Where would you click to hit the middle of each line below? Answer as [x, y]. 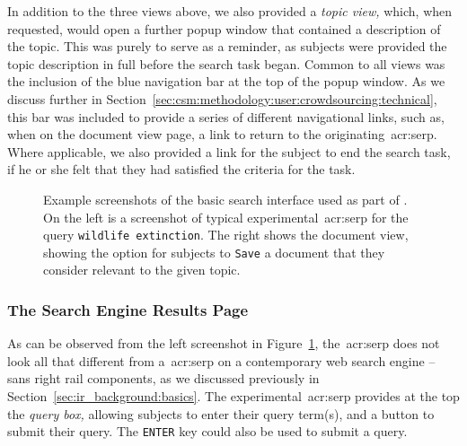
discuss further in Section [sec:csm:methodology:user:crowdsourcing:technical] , [222, 98]
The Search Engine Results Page [128, 309]
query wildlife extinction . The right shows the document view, [226, 235]
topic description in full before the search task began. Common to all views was [226, 63]
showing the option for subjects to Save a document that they [214, 252]
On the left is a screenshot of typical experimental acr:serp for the [226, 217]
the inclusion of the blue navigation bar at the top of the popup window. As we [226, 81]
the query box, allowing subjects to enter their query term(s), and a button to [221, 413]
